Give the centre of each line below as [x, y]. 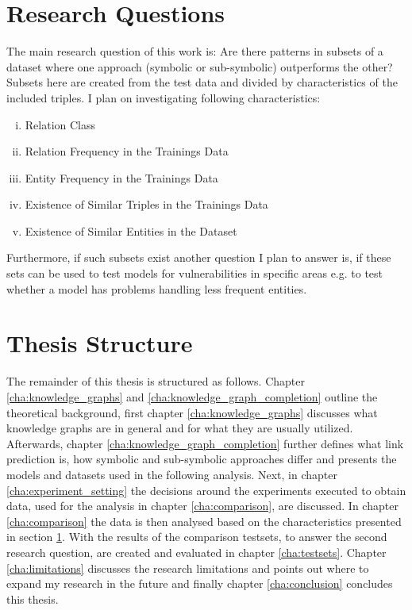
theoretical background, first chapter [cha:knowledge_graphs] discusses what [192, 412]
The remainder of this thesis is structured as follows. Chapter [156, 381]
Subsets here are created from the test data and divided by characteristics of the [202, 82]
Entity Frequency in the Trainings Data [121, 177]
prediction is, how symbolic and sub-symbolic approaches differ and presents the [202, 459]
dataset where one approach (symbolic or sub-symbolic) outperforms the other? [200, 66]
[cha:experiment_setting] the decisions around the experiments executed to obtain [206, 490]
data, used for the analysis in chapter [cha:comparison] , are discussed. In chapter [202, 506]
